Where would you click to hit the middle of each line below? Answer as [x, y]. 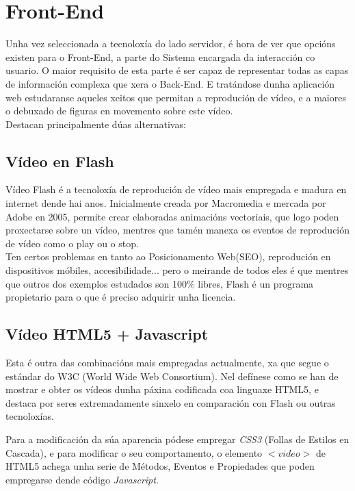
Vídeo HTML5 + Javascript [107, 334]
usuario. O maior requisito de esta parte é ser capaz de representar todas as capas [177, 70]
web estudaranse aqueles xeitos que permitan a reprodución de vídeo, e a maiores [176, 97]
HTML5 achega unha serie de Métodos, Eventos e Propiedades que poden [160, 466]
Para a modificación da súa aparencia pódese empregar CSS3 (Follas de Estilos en [177, 439]
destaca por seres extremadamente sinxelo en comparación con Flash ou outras [171, 402]
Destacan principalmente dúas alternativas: [96, 124]
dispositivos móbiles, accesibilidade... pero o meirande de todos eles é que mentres [177, 270]
